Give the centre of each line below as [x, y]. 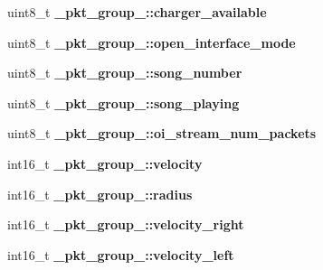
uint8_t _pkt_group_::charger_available [137, 12]
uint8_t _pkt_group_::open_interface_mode [152, 42]
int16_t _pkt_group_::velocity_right [126, 224]
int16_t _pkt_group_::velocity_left [121, 254]
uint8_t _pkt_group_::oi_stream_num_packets [162, 133]
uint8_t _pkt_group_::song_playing [123, 102]
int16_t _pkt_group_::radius [100, 194]
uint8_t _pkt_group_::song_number [125, 73]
